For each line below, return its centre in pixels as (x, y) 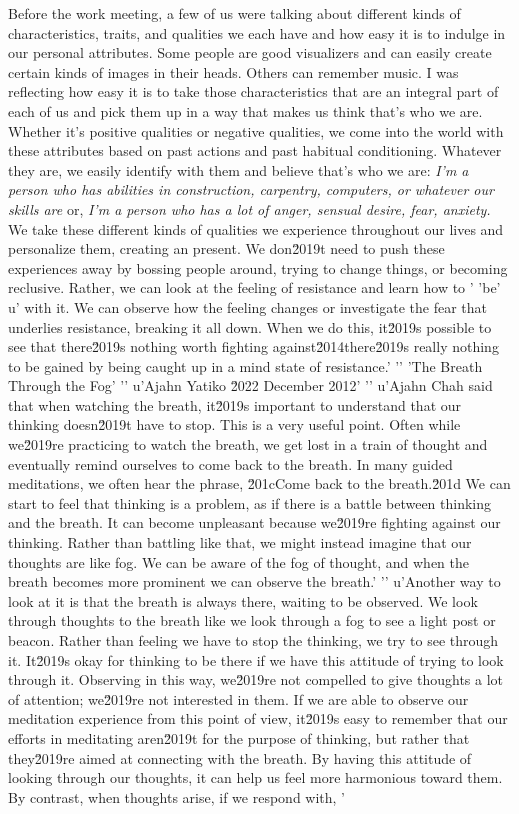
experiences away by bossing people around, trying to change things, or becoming (258, 267)
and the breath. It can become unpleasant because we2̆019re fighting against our (254, 522)
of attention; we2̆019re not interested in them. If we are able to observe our (238, 698)
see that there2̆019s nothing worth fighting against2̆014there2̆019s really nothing (253, 346)
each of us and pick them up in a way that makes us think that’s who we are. (245, 110)
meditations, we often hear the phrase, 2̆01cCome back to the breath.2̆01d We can (259, 483)
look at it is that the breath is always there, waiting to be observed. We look (243, 600)
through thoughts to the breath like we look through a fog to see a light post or (252, 620)
